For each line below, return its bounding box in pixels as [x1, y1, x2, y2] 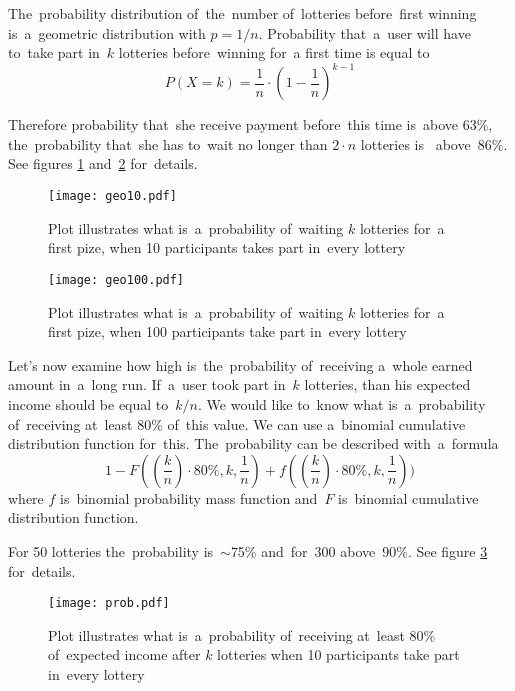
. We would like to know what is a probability [198, 393, 486, 414]
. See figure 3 [407, 540, 488, 561]
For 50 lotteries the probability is [8, 540, 214, 561]
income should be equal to [8, 393, 169, 414]
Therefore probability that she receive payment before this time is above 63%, [8, 114, 493, 135]
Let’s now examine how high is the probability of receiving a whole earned [8, 354, 473, 375]
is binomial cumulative [338, 487, 479, 508]
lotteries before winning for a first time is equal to [118, 42, 430, 63]
